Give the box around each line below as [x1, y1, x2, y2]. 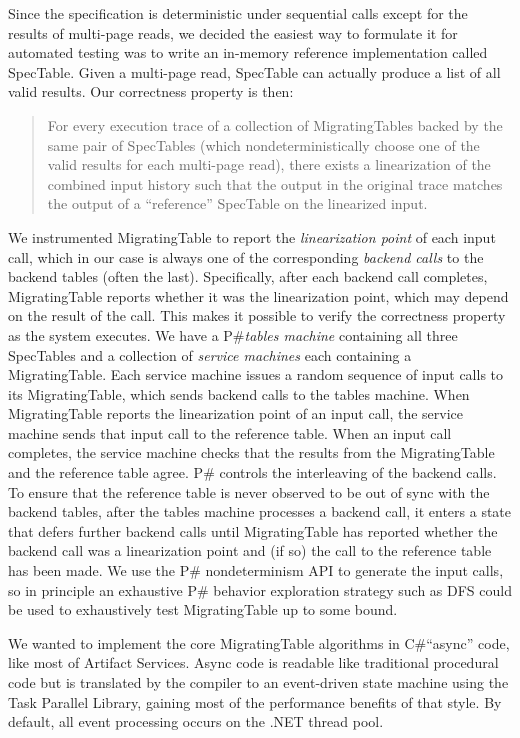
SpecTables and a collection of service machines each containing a [8, 344, 412, 365]
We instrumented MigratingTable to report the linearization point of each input [8, 226, 496, 247]
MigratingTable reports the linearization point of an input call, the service [8, 403, 464, 424]
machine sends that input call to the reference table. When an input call [8, 422, 452, 443]
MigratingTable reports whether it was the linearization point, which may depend [8, 285, 509, 306]
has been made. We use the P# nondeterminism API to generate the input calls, [8, 560, 504, 581]
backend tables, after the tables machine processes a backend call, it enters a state [8, 501, 512, 522]
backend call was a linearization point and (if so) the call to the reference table [8, 540, 492, 561]
